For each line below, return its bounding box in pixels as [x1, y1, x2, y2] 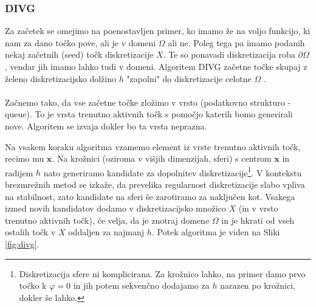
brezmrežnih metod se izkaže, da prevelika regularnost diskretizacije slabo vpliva [5, 178, 305, 190]
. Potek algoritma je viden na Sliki [151, 226, 280, 238]
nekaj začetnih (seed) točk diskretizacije [5, 48, 154, 61]
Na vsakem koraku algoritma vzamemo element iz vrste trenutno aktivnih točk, [5, 140, 301, 153]
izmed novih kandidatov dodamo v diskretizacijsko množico [5, 202, 226, 215]
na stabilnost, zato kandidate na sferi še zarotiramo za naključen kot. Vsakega [5, 190, 295, 202]
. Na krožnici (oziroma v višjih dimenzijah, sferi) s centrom [52, 152, 272, 165]
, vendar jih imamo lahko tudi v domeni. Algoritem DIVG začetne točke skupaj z [5, 60, 307, 72]
